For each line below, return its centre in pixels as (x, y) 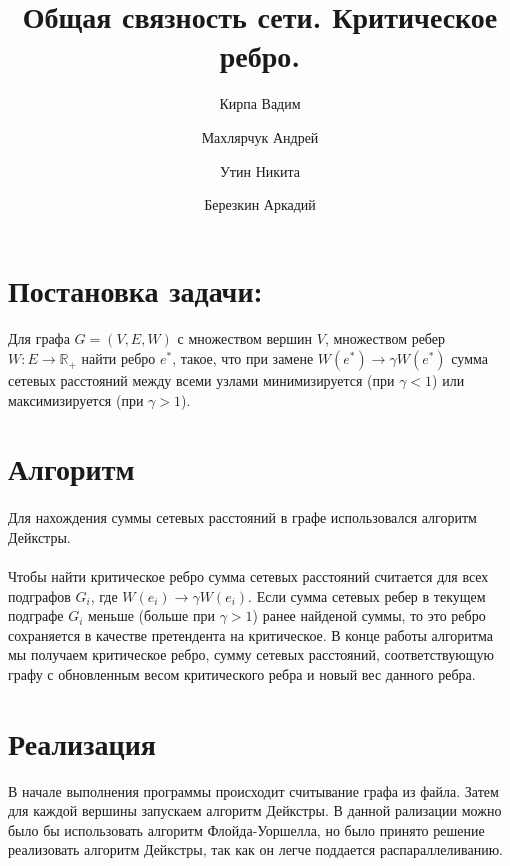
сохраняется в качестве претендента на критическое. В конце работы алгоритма (250, 634)
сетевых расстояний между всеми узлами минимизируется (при (201, 380)
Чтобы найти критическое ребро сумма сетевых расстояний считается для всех (248, 576)
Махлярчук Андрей (260, 136)
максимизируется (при (76, 399)
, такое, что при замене (243, 358)
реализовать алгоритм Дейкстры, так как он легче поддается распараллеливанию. (256, 849)
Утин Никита (260, 170)
